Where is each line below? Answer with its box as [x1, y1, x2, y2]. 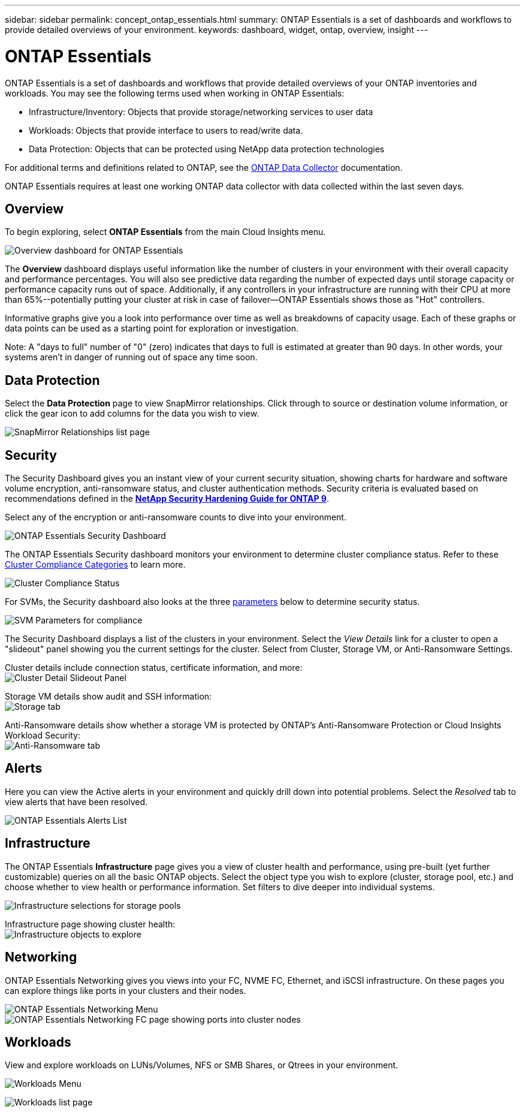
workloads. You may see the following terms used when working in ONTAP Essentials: [5, 88, 345, 98]
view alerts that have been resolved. [5, 796, 148, 807]
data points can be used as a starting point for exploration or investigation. [5, 323, 299, 334]
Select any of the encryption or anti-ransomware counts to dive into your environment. [5, 512, 346, 523]
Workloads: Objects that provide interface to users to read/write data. [29, 125, 303, 135]
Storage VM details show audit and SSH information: [5, 691, 212, 702]
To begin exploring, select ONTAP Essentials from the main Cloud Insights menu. [5, 227, 326, 237]
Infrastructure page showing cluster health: [5, 918, 176, 929]
